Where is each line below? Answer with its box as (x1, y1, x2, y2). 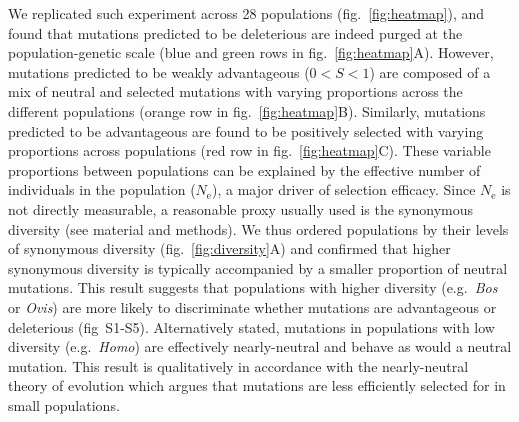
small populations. (8, 394, 120, 415)
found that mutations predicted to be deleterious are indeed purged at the (8, 22, 463, 43)
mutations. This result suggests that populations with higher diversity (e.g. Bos (8, 277, 498, 298)
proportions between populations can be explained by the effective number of (8, 159, 481, 180)
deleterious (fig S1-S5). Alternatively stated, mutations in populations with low (8, 316, 495, 337)
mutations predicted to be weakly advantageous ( (8, 61, 310, 82)
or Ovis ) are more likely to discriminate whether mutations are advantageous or (8, 296, 497, 317)
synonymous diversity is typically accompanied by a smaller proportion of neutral (8, 257, 508, 278)
